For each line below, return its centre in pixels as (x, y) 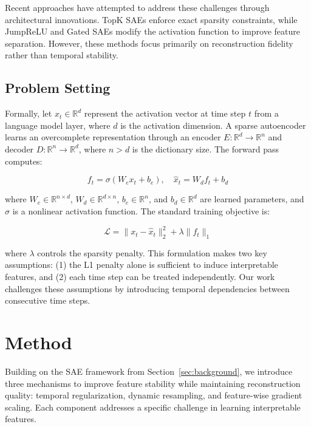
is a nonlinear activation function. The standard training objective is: (141, 210)
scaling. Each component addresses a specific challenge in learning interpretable (153, 407)
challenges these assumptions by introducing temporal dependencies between (147, 288)
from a (266, 113)
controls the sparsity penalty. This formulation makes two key (152, 252)
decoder (19, 149)
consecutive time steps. (48, 300)
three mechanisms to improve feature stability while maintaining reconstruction (153, 383)
